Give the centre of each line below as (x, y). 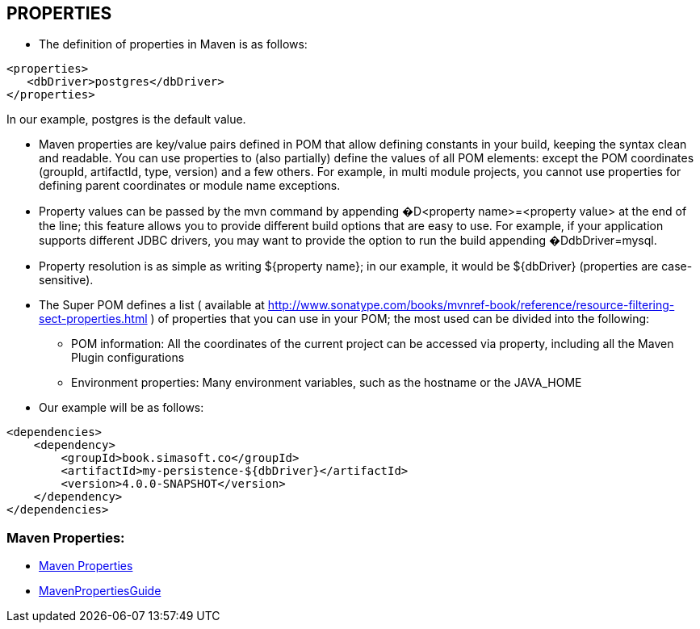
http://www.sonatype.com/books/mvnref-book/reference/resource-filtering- (471, 305)
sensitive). (66, 280)
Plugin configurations (128, 358)
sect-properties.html (93, 319)
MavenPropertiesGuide (100, 591)
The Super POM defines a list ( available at (152, 305)
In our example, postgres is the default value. (126, 120)
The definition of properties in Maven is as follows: (173, 44)
